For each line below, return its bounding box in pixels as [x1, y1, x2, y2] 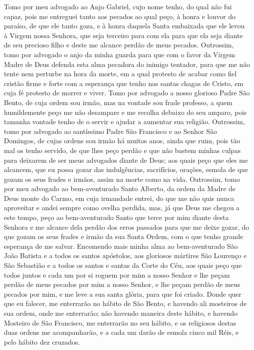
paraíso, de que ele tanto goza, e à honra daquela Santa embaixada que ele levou [4, 21, 245, 31]
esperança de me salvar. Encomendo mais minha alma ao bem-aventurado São [4, 241, 238, 251]
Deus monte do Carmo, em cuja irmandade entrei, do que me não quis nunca [4, 193, 234, 203]
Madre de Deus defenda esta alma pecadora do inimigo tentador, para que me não [4, 59, 250, 69]
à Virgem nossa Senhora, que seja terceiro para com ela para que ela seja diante [4, 30, 243, 40]
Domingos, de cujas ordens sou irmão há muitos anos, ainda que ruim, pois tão [4, 135, 240, 146]
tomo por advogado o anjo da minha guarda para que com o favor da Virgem [4, 49, 235, 59]
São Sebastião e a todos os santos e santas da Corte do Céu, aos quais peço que [4, 260, 242, 270]
